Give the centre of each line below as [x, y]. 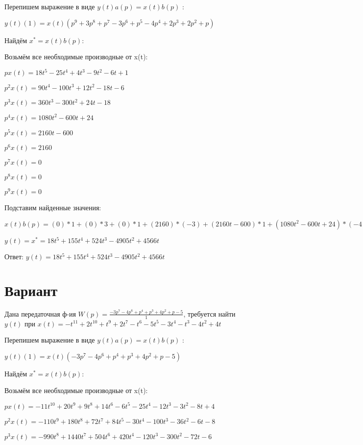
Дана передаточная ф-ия [40, 313]
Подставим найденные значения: [53, 208]
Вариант [31, 290]
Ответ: [14, 257]
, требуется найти [209, 313]
